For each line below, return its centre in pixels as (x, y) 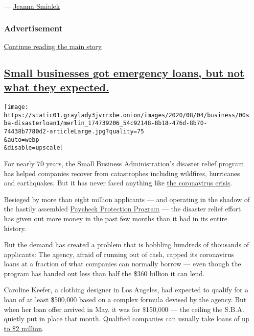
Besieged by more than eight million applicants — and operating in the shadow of (127, 199)
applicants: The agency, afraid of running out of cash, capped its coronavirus (119, 254)
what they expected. (57, 87)
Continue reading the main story (53, 46)
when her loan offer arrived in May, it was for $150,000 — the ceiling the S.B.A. (124, 309)
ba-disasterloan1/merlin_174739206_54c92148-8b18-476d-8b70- (106, 123)
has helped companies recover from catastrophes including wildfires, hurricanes (122, 173)
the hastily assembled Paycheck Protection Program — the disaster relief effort (123, 209)
